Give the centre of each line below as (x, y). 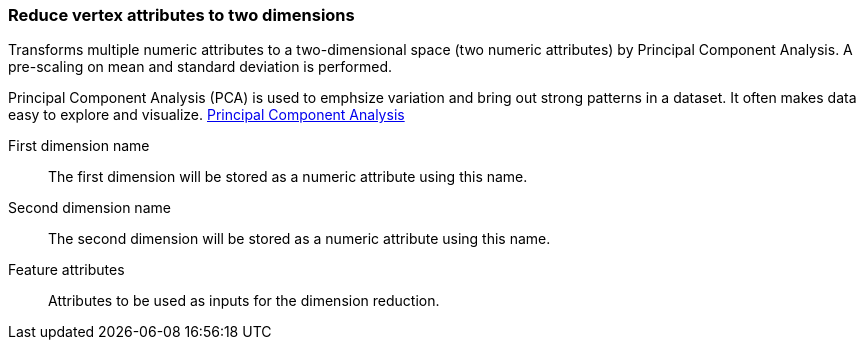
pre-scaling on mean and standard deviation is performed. (200, 67)
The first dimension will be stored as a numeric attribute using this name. (288, 177)
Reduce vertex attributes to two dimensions (181, 15)
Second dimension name (89, 208)
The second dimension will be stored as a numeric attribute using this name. (299, 239)
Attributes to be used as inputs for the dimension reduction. (244, 301)
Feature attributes (66, 270)
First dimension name (79, 146)
